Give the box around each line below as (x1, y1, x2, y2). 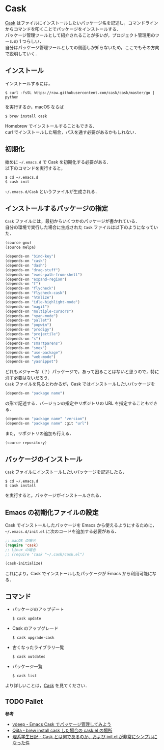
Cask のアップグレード (12, 625, 58, 631)
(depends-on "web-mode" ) (5, 355, 56, 359)
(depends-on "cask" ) (5, 259, 48, 263)
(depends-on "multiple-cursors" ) (5, 309, 74, 314)
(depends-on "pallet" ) (5, 318, 52, 323)
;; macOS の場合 (5, 538, 36, 543)
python (5, 95, 19, 99)
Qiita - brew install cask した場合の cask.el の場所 (12, 727, 112, 734)
